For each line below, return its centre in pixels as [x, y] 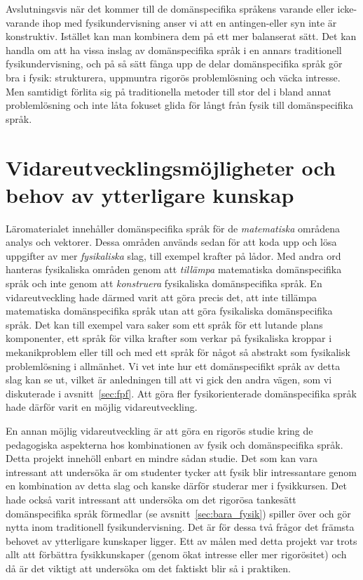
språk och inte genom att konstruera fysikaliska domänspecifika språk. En [164, 283]
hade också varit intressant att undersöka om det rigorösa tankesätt [151, 499]
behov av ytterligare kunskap [150, 194]
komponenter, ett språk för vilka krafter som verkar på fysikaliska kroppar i [169, 338]
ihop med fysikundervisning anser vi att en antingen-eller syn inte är [190, 22]
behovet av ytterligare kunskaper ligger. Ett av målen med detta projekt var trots [181, 540]
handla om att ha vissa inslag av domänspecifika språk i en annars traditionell [174, 50]
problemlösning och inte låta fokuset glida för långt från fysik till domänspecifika [179, 105]
